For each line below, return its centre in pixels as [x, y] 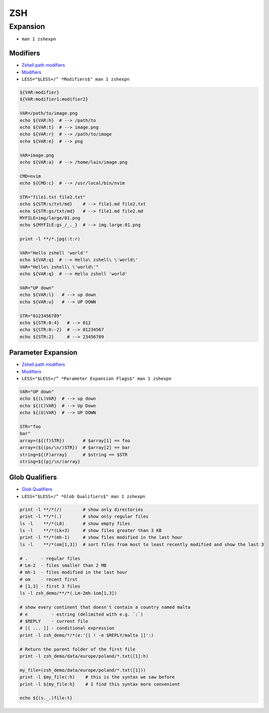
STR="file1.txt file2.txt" [53, 197]
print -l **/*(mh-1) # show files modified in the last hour [101, 537]
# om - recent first [49, 579]
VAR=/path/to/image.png [49, 113]
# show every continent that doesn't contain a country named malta [105, 607]
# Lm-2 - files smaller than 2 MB [63, 565]
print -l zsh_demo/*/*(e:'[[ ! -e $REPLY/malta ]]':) [87, 635]
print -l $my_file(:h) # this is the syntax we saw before [97, 677]
